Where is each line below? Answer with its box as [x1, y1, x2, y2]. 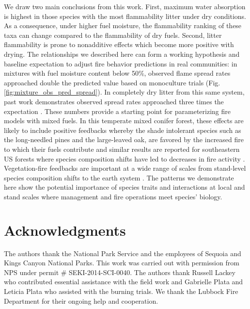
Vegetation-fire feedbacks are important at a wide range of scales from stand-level [4, 163, 246, 173]
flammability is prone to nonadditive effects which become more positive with [4, 39, 234, 49]
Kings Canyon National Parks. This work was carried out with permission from [4, 258, 239, 268]
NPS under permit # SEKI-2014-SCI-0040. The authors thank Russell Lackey [4, 267, 235, 277]
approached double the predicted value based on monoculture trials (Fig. [4, 77, 220, 87]
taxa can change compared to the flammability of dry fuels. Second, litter [4, 30, 222, 40]
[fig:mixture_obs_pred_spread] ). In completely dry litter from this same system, [4, 87, 245, 97]
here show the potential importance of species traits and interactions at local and [4, 182, 245, 192]
